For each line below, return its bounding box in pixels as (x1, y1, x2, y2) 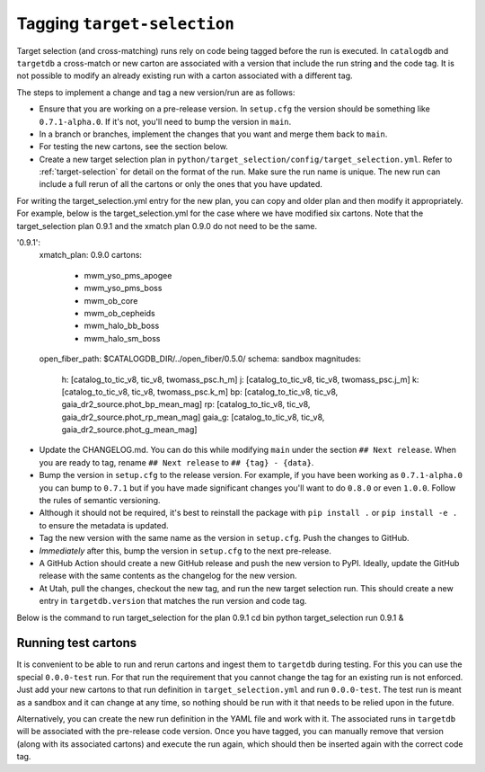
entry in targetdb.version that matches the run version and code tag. (39, 596, 307, 607)
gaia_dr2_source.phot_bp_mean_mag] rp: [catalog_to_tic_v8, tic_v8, (61, 399, 311, 410)
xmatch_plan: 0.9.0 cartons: (39, 250, 143, 261)
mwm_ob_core (84, 295, 138, 306)
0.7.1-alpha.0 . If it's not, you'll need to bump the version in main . (39, 116, 292, 127)
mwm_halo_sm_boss (84, 333, 161, 343)
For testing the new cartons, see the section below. (39, 141, 229, 152)
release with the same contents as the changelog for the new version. (39, 571, 297, 581)
